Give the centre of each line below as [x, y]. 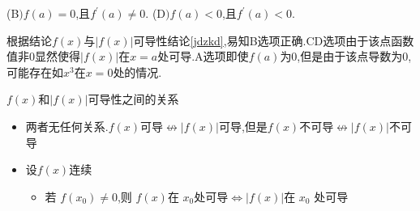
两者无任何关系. [67, 126]
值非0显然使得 [43, 56]
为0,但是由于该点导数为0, [346, 56]
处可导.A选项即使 [203, 56]
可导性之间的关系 [133, 99]
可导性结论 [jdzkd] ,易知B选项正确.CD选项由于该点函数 [274, 40]
